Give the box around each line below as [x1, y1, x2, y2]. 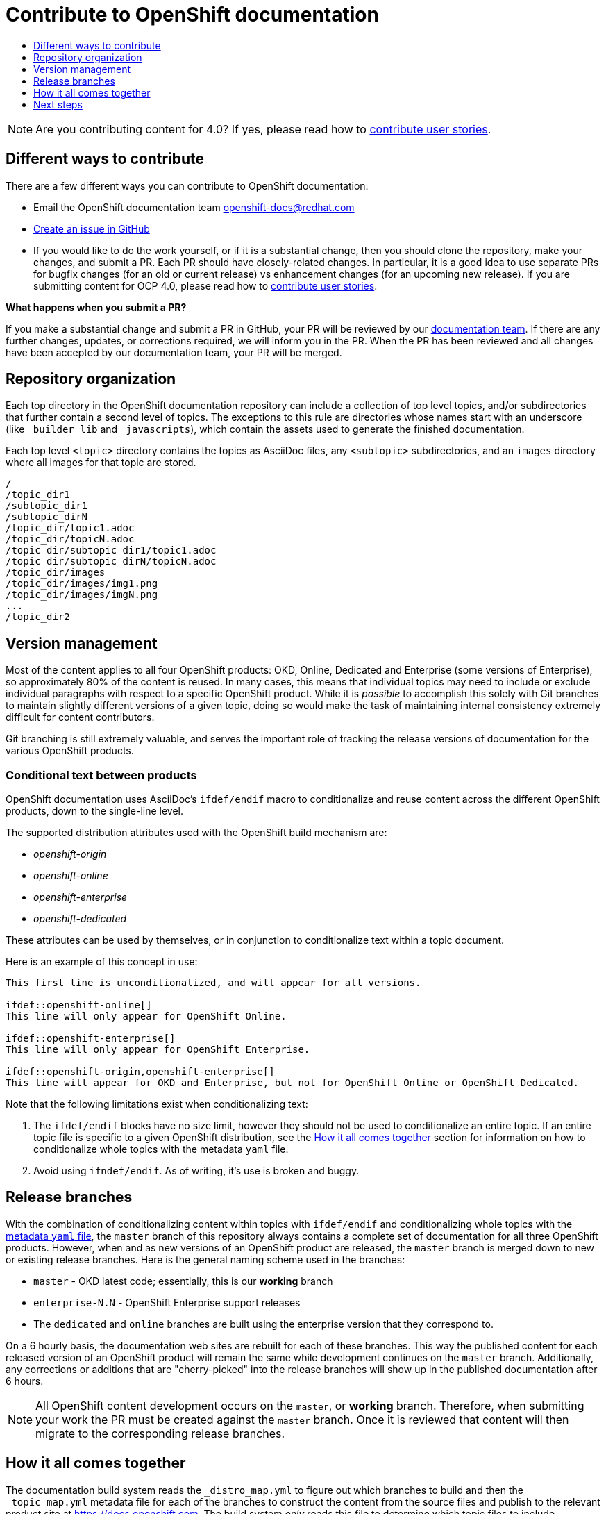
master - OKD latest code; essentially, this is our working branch [33, 1274, 333, 1287]
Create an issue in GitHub [33, 222, 150, 235]
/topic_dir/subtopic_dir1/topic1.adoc [6, 544, 217, 556]
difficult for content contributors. [6, 711, 155, 724]
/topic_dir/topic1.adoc [6, 522, 135, 534]
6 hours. [6, 1374, 44, 1387]
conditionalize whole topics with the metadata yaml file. [33, 1143, 289, 1156]
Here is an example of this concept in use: [6, 956, 198, 968]
